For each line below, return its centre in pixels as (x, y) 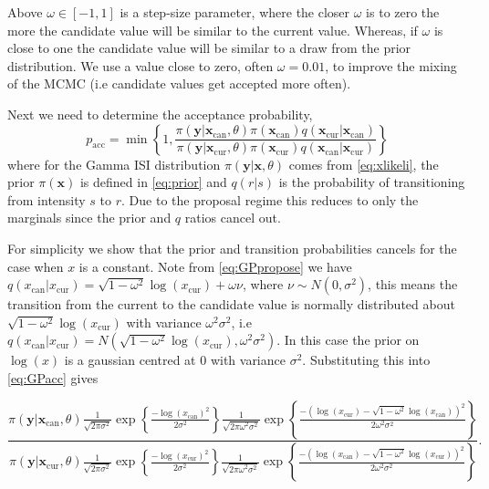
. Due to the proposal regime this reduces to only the (270, 199)
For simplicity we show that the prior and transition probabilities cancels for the (232, 248)
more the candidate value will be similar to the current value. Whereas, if (213, 30)
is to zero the (403, 12)
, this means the (413, 284)
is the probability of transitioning (372, 182)
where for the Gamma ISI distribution (114, 164)
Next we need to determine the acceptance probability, (160, 114)
